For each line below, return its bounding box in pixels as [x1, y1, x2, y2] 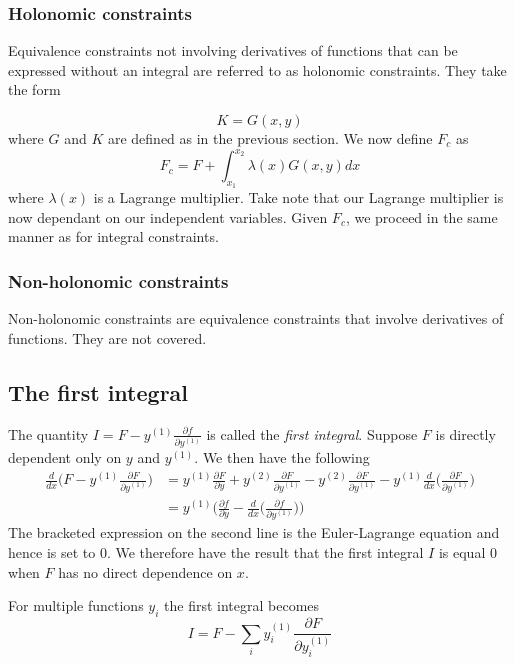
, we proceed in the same [345, 206, 498, 227]
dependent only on [8, 447, 122, 468]
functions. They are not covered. [8, 327, 207, 348]
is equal [438, 542, 486, 563]
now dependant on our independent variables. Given [8, 206, 328, 227]
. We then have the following [194, 447, 370, 468]
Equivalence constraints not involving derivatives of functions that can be [8, 40, 458, 61]
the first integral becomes [164, 595, 320, 616]
